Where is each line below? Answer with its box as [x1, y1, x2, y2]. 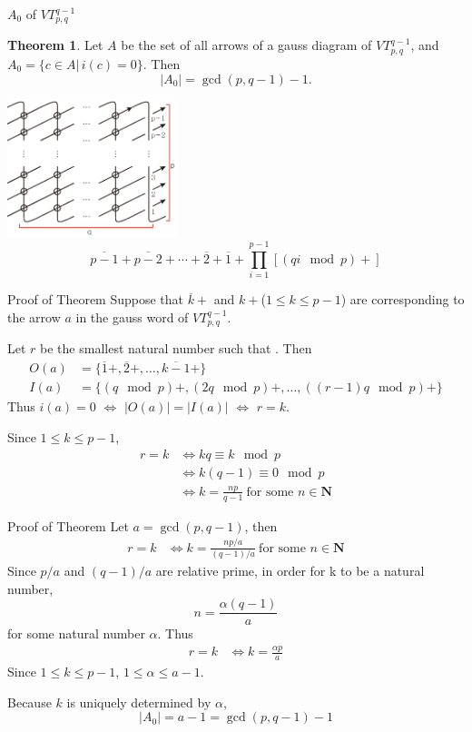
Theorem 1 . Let [7, 35, 103, 54]
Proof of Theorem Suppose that [7, 290, 184, 309]
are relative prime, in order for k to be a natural [155, 561, 425, 580]
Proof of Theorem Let [7, 516, 129, 535]
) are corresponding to [340, 290, 465, 309]
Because [7, 692, 52, 711]
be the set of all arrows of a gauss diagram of [121, 35, 372, 54]
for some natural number [7, 624, 145, 643]
